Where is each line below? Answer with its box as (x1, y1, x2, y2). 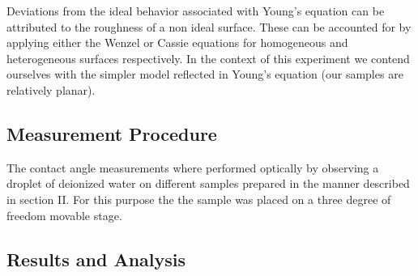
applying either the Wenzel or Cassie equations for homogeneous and (6, 34, 348, 51)
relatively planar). (6, 81, 96, 98)
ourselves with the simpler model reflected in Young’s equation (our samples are (6, 66, 403, 83)
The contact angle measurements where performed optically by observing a (6, 159, 379, 176)
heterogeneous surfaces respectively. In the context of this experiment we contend (6, 49, 410, 66)
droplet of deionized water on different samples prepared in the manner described (6, 175, 410, 192)
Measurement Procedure (6, 121, 217, 146)
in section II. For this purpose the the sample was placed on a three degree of (6, 190, 391, 207)
